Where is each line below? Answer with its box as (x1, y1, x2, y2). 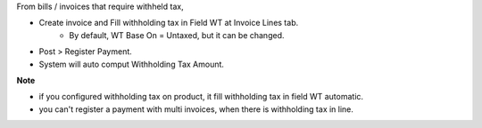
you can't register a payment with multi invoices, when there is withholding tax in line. (38, 103, 354, 115)
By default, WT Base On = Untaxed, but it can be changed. (69, 29, 285, 40)
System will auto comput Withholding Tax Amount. (38, 59, 225, 69)
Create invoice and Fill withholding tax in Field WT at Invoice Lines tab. (38, 18, 299, 28)
